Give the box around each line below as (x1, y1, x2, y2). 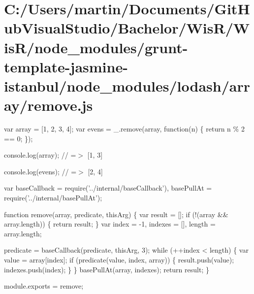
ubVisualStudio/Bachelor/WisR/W (4, 18, 250, 38)
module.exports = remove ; (4, 281, 84, 291)
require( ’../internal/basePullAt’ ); (4, 193, 102, 203)
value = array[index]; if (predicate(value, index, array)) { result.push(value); (4, 255, 234, 264)
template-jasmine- (4, 56, 128, 76)
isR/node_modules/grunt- (4, 37, 188, 57)
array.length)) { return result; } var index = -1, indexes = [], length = (4, 219, 216, 229)
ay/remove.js (4, 95, 93, 115)
